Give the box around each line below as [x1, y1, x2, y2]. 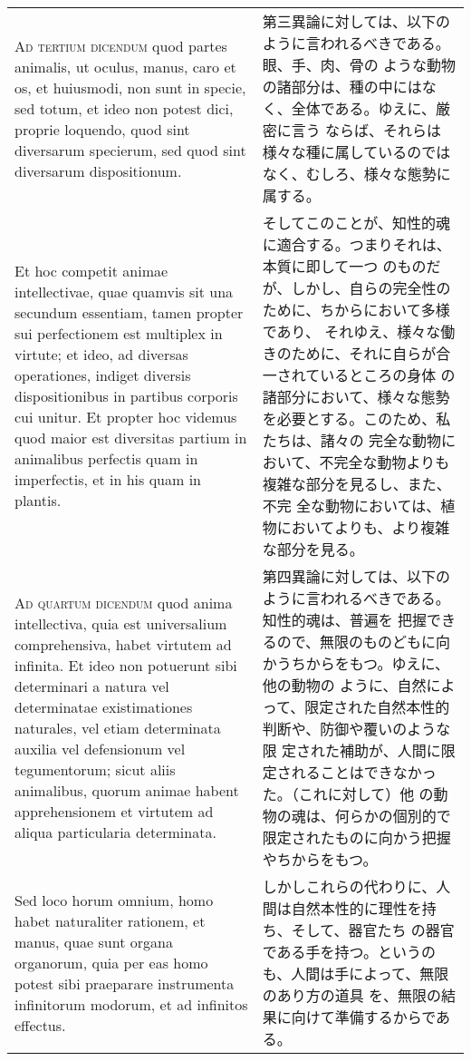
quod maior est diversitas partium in [14, 427, 247, 448]
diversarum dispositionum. [14, 160, 182, 181]
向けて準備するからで [291, 1007, 437, 1027]
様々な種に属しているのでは [262, 141, 451, 162]
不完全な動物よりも [319, 452, 450, 472]
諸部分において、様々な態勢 [262, 386, 450, 407]
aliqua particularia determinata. [14, 822, 216, 842]
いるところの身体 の [320, 365, 456, 385]
